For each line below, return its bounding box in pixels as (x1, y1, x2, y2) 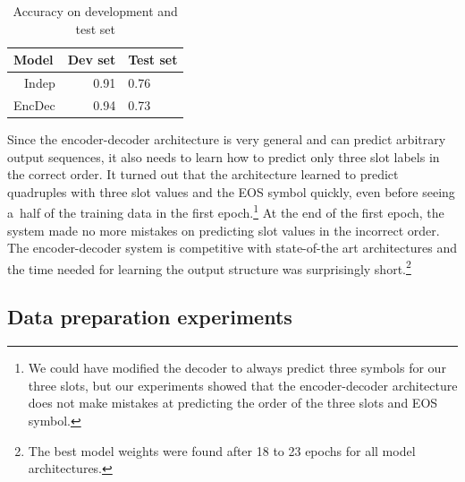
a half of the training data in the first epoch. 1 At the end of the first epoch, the (7, 201, 444, 221)
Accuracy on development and (13, 2, 178, 20)
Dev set (67, 50, 116, 69)
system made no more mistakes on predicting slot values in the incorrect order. (7, 220, 440, 239)
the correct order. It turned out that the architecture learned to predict (7, 165, 399, 184)
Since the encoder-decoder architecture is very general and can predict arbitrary (7, 129, 446, 148)
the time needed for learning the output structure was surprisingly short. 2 (7, 256, 411, 278)
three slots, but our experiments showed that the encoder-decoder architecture (28, 375, 458, 394)
